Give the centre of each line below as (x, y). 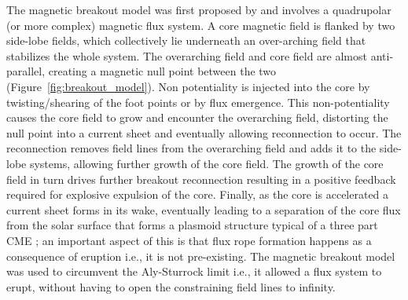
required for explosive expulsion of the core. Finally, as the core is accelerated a (198, 194)
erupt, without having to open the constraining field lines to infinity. (171, 286)
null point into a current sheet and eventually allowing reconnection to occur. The (204, 132)
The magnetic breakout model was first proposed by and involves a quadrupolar (199, 9)
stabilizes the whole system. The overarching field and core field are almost (187, 55)
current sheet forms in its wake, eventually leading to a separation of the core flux (204, 209)
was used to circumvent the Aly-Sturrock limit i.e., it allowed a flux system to (194, 271)
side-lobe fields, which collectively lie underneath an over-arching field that (186, 40)
